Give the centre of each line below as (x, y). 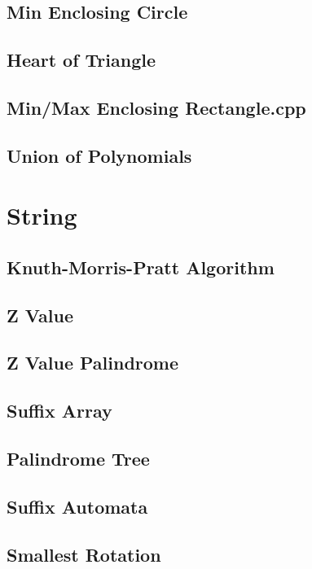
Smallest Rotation (84, 554)
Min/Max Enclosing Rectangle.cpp (156, 107)
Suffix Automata (77, 506)
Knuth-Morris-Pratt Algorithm (141, 267)
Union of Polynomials (99, 155)
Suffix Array (59, 411)
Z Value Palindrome (93, 363)
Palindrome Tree (78, 459)
